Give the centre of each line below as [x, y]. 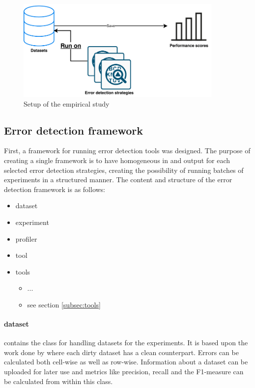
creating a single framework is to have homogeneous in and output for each [117, 160]
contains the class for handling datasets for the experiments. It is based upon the [126, 343]
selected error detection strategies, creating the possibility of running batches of [124, 170]
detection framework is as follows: [55, 189]
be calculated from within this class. [58, 381]
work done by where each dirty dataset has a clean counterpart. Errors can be [121, 352]
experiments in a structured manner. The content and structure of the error [118, 180]
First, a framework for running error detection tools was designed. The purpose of [127, 151]
